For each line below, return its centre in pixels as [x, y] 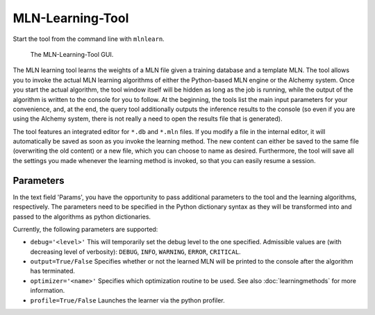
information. [48, 291]
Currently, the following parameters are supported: [85, 229]
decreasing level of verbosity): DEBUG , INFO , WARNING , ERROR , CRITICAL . [135, 252]
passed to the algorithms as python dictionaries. [82, 216]
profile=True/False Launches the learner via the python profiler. [127, 300]
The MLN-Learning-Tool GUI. [72, 54]
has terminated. [53, 271]
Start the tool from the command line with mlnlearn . [89, 39]
